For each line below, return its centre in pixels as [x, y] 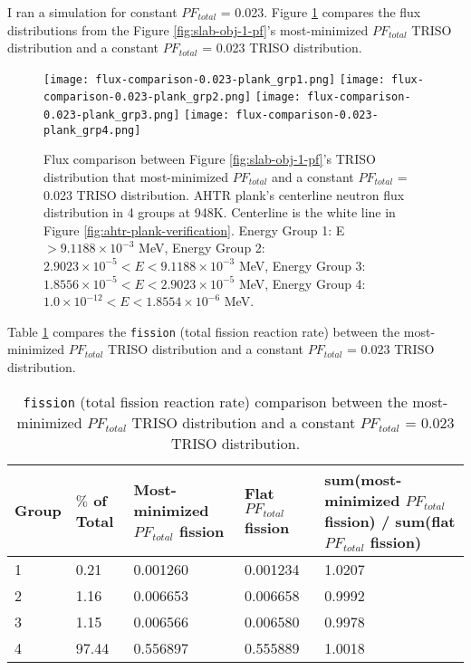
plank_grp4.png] [92, 130]
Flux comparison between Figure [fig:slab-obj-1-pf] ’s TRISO [210, 159]
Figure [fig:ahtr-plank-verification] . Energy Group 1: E [194, 230]
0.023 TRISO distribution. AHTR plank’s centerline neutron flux [224, 194]
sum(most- [363, 479]
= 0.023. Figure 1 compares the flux [321, 12]
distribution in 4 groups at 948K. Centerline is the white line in [220, 212]
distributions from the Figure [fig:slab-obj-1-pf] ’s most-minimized [188, 29]
